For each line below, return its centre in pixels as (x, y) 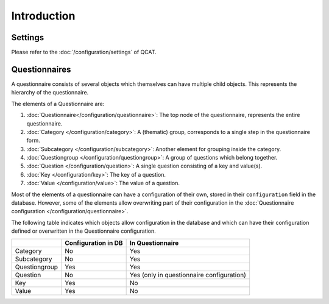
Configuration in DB (94, 242)
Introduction (43, 16)
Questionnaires (41, 69)
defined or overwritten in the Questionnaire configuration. (84, 231)
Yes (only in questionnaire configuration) (188, 275)
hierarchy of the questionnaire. (50, 93)
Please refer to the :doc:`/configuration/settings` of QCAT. (84, 52)
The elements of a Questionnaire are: (58, 104)
